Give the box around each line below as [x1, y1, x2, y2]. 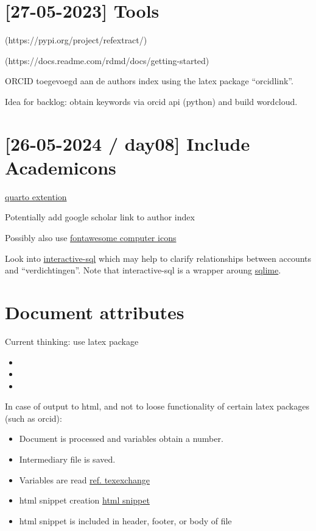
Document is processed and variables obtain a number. [19, 432, 223, 445]
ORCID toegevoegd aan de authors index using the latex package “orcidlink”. [5, 74, 293, 87]
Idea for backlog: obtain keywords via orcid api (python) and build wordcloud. [5, 95, 298, 107]
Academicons [5, 154, 116, 179]
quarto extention [5, 190, 67, 203]
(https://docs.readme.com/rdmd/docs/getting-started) [5, 54, 209, 67]
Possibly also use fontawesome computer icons [5, 231, 177, 244]
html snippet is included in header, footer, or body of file [19, 514, 232, 527]
